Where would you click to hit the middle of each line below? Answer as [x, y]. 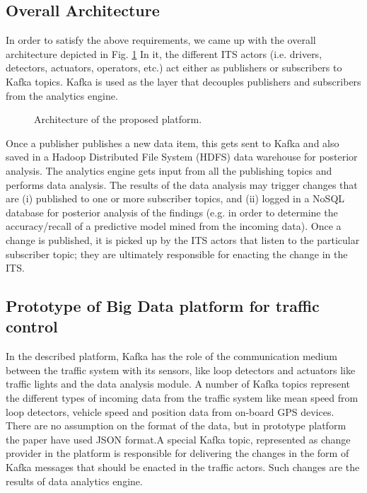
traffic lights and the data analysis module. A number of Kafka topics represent [178, 384]
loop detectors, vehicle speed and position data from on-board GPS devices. [170, 411]
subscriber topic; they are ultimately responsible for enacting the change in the [177, 254]
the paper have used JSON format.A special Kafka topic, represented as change [178, 439]
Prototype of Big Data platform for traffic [163, 306]
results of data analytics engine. [74, 481]
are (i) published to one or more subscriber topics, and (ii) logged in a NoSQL [175, 198]
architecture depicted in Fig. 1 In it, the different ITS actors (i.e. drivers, [164, 53]
